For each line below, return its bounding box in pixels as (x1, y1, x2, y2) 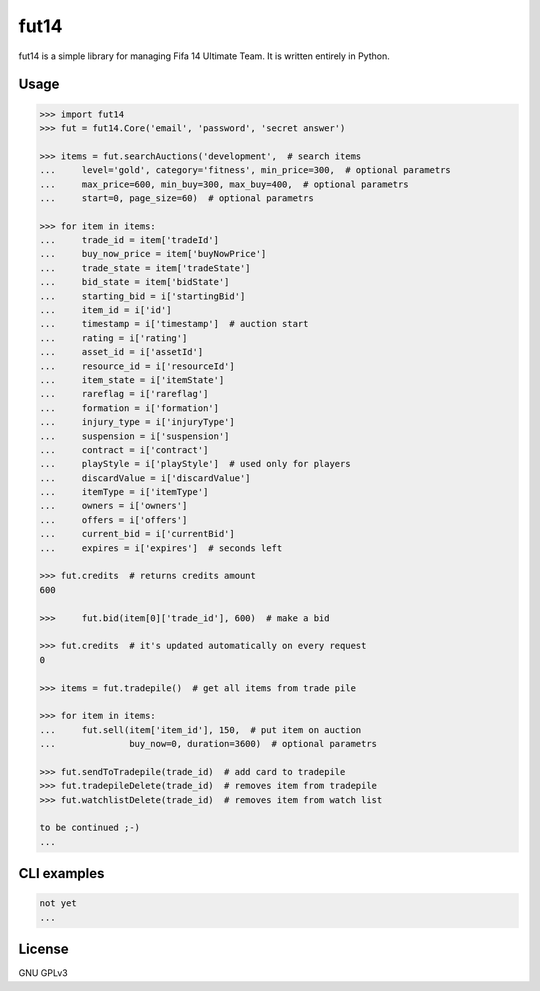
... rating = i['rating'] (39, 332, 188, 344)
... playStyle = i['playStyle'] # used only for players (39, 458, 351, 470)
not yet (39, 898, 77, 909)
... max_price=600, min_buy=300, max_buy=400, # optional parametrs (39, 178, 409, 190)
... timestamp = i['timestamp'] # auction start (39, 318, 309, 330)
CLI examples (18, 865, 105, 882)
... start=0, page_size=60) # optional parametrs (39, 192, 314, 204)
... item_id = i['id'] (39, 305, 172, 316)
